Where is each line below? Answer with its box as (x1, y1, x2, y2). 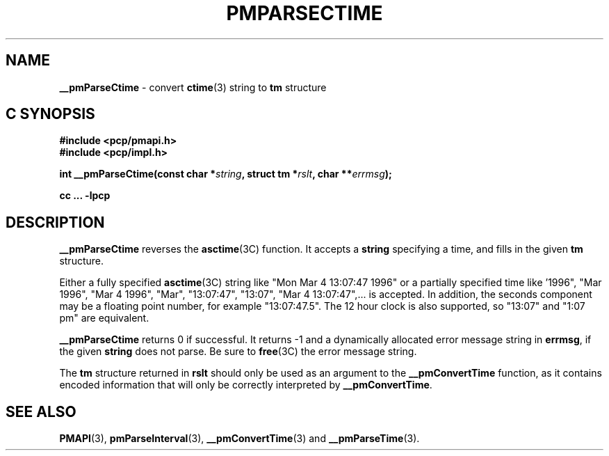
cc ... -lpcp (59, 189, 111, 202)
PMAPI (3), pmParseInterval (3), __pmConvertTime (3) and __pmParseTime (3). (59, 432, 420, 445)
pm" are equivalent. (59, 312, 149, 324)
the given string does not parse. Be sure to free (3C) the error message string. (59, 345, 417, 358)
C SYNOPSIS (6, 105, 95, 123)
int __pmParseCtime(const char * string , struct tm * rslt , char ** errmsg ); (59, 168, 392, 180)
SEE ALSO (6, 402, 76, 420)
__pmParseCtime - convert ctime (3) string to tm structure (59, 81, 327, 93)
